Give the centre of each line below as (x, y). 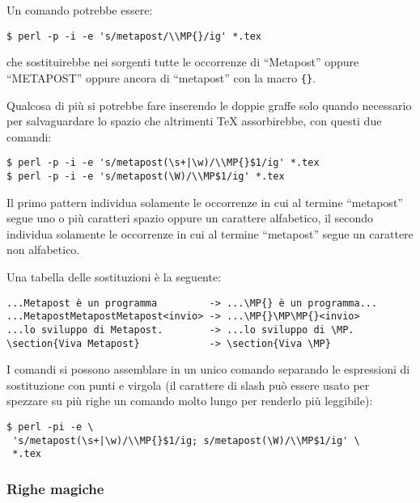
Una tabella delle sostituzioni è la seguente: (114, 276)
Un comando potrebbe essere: (80, 10)
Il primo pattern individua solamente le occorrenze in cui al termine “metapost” (205, 202)
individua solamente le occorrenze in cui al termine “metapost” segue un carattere (210, 233)
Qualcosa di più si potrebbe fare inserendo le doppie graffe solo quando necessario (209, 105)
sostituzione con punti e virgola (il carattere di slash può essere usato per (188, 385)
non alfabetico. (43, 249)
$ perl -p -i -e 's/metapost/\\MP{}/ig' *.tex (134, 36)
